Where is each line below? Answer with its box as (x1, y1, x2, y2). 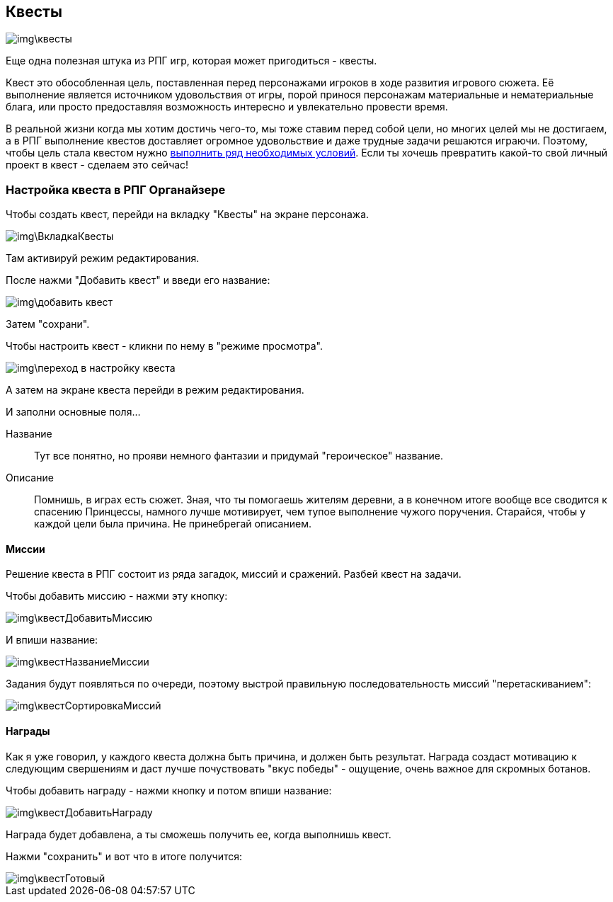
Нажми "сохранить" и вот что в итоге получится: (6, 850, 242, 862)
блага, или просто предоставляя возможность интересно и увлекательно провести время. (6, 101, 448, 113)
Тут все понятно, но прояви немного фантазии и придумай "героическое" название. (34, 450, 443, 462)
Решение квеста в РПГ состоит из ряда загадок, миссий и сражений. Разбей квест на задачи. (6, 568, 462, 581)
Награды (6, 725, 50, 737)
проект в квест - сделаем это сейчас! (6, 159, 189, 171)
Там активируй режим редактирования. (6, 252, 200, 265)
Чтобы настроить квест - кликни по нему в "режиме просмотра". (6, 340, 323, 353)
